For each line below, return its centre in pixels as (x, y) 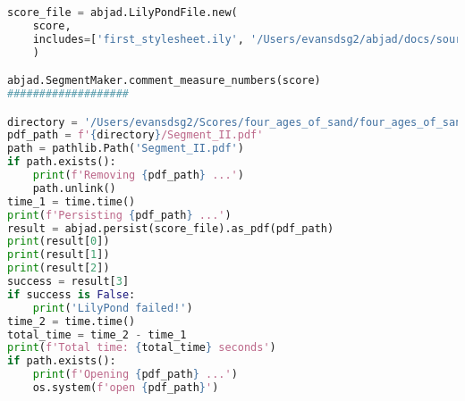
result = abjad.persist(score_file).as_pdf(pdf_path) (171, 228)
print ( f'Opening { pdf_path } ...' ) (135, 375)
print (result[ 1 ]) (59, 255)
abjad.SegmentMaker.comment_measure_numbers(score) (164, 81)
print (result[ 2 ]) (59, 268)
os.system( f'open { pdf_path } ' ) (126, 388)
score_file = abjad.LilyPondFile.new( (123, 13)
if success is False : (72, 294)
